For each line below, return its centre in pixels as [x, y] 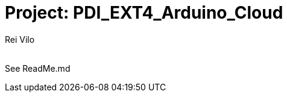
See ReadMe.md [38, 68]
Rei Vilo [20, 39]
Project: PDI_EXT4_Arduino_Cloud [144, 13]
